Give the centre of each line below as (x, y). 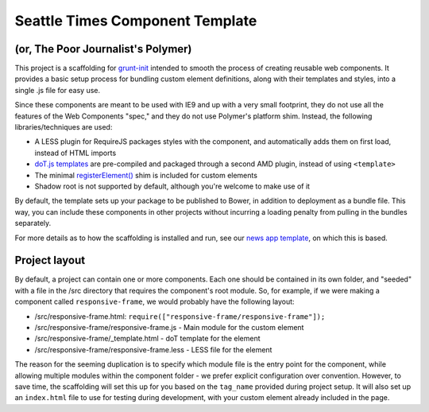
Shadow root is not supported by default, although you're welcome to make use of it (172, 186)
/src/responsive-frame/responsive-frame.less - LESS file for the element (153, 349)
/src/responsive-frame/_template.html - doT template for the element (148, 339)
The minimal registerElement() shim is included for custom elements (146, 175)
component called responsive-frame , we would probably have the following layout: (155, 301)
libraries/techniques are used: (64, 127)
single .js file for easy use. (58, 90)
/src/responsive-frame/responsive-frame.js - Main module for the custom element (169, 327)
